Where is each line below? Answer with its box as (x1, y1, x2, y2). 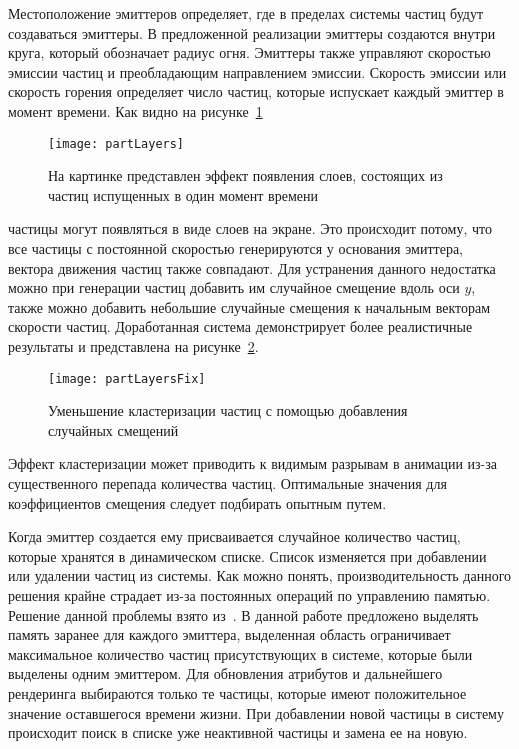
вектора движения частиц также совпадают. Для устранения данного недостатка (8, 257, 496, 278)
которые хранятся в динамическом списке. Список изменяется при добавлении (8, 545, 487, 566)
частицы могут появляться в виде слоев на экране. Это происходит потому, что (8, 218, 492, 239)
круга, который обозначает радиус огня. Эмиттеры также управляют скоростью (8, 42, 491, 63)
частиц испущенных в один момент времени (48, 184, 318, 205)
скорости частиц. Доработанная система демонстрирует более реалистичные (8, 316, 473, 337)
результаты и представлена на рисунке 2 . (8, 335, 259, 356)
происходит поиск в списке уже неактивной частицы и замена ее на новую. (8, 722, 468, 743)
